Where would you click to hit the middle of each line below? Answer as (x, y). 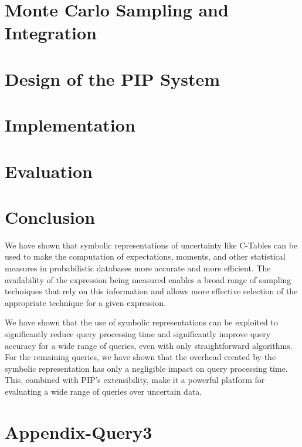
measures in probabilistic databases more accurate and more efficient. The (138, 268)
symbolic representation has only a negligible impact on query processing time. (146, 368)
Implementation (70, 125)
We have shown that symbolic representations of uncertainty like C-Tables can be (151, 245)
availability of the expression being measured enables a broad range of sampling (148, 279)
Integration (51, 33)
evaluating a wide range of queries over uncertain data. (104, 391)
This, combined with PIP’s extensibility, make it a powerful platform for (135, 380)
